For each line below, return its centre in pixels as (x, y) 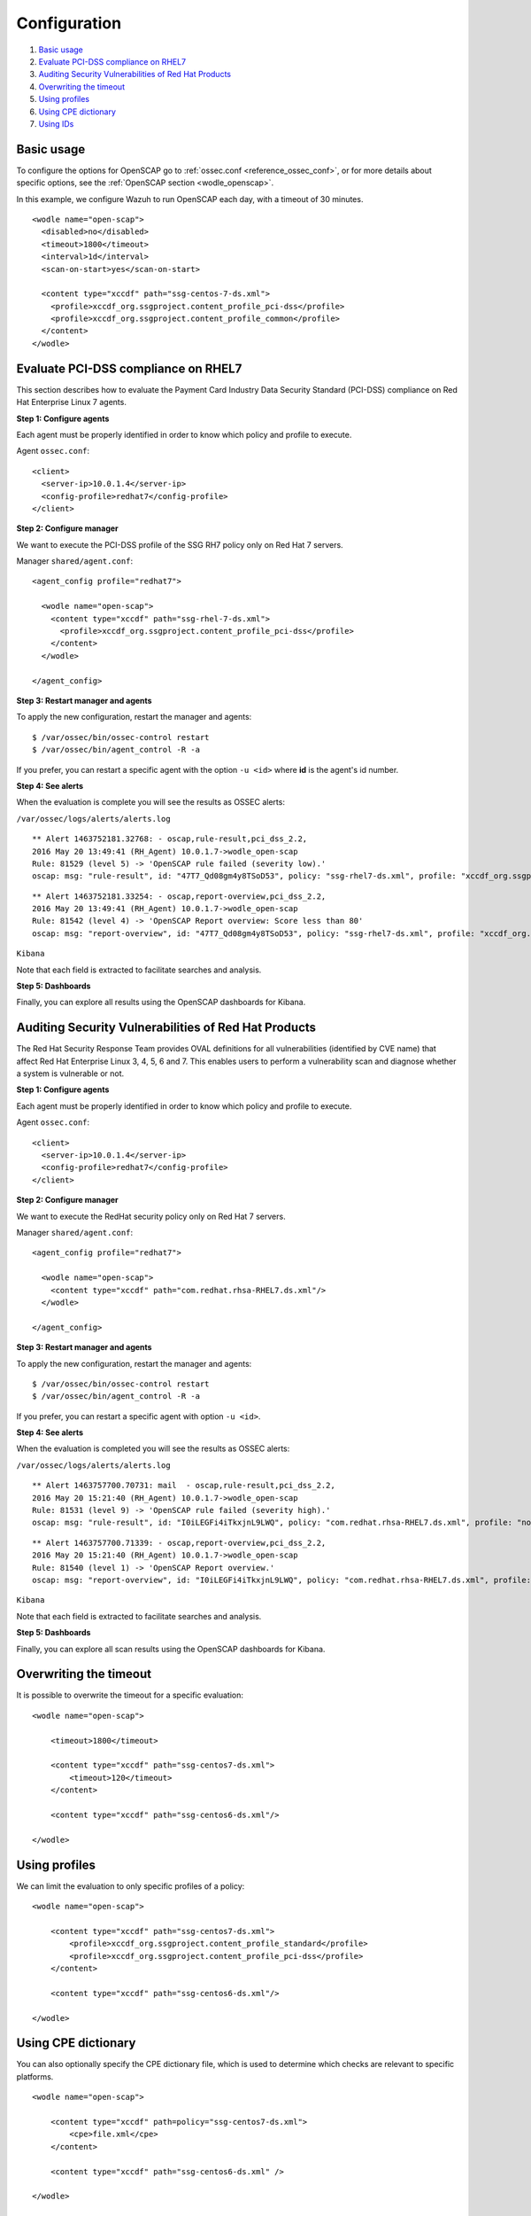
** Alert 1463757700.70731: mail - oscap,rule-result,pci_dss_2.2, (184, 1486)
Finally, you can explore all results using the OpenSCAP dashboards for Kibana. (161, 1003)
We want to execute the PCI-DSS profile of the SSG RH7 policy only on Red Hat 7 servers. (180, 544)
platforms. (35, 2076)
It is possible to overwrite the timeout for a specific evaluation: (130, 1695)
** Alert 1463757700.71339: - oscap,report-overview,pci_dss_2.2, (179, 1543)
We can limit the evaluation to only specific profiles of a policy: (131, 1886)
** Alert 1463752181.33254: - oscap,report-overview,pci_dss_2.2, (179, 896)
